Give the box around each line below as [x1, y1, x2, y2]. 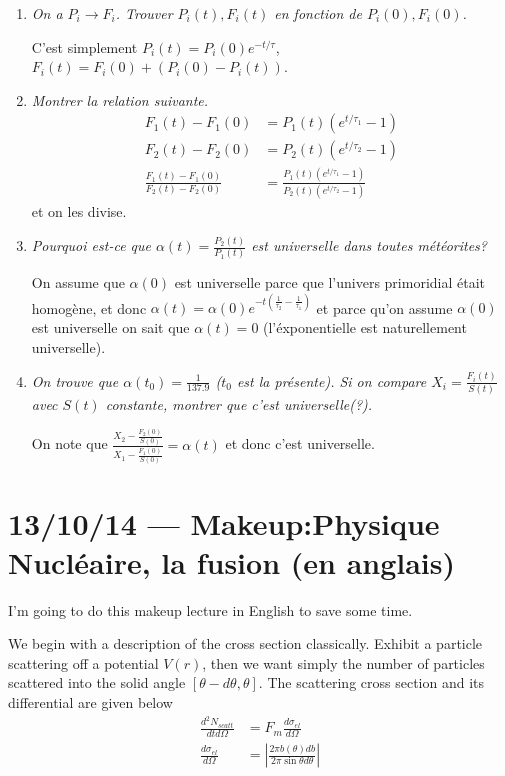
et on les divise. [31, 201, 127, 222]
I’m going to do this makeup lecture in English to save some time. [8, 599, 413, 620]
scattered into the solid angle [8, 672, 186, 693]
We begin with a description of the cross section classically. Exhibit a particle [8, 633, 483, 654]
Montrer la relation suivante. [31, 89, 209, 110]
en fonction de [274, 3, 362, 23]
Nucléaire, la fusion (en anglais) [8, 541, 456, 582]
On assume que [31, 272, 125, 293]
